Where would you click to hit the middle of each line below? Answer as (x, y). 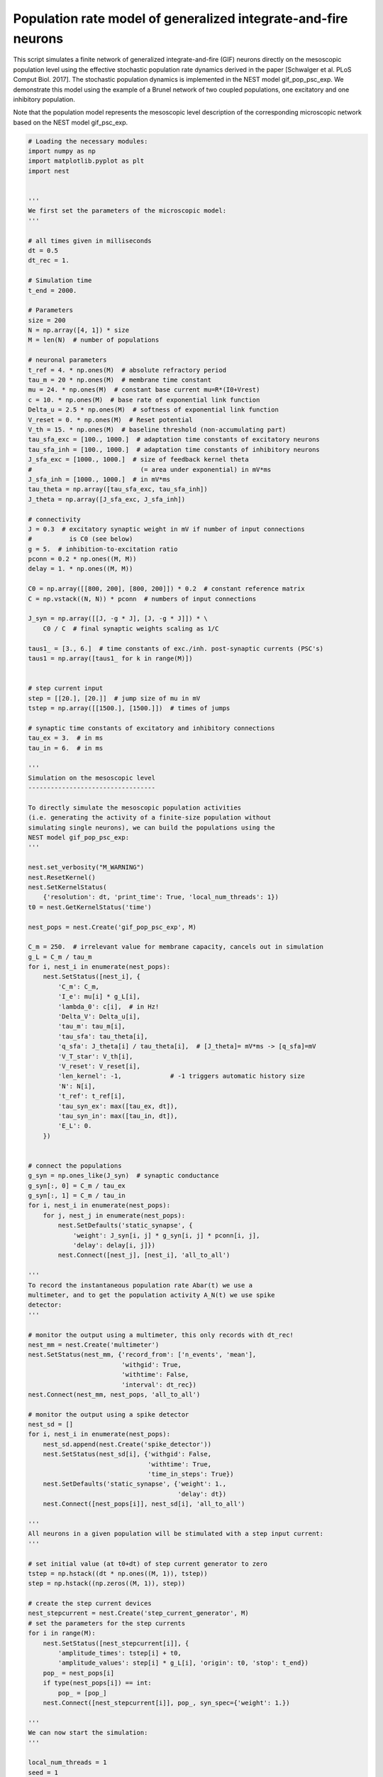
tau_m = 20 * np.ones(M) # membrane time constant (120, 380)
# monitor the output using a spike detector (109, 1414)
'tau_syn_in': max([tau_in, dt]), (118, 1116)
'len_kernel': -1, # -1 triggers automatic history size (181, 1076)
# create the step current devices (90, 1604)
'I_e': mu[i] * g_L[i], (99, 997)
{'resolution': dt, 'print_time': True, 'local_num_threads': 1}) (161, 897)
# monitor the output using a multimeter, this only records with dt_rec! (161, 1335)
